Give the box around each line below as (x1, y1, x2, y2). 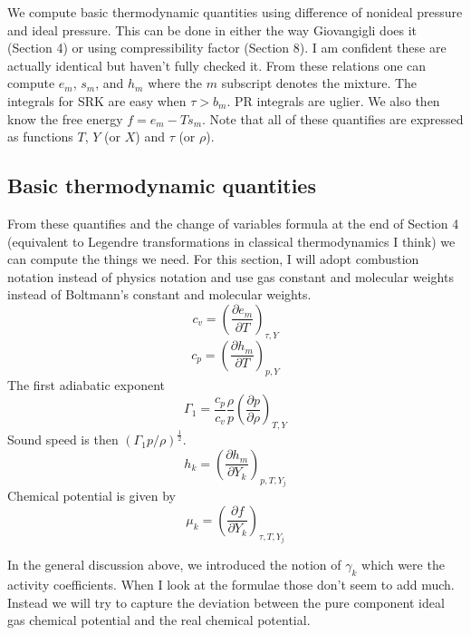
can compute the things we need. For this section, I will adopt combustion (7, 249, 419, 269)
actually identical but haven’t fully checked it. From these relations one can (7, 55, 427, 74)
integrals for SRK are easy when (7, 91, 187, 110)
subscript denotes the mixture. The (221, 73, 418, 93)
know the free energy (7, 109, 123, 128)
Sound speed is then (7, 430, 119, 449)
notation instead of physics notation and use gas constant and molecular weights (7, 267, 454, 286)
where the (148, 73, 203, 93)
